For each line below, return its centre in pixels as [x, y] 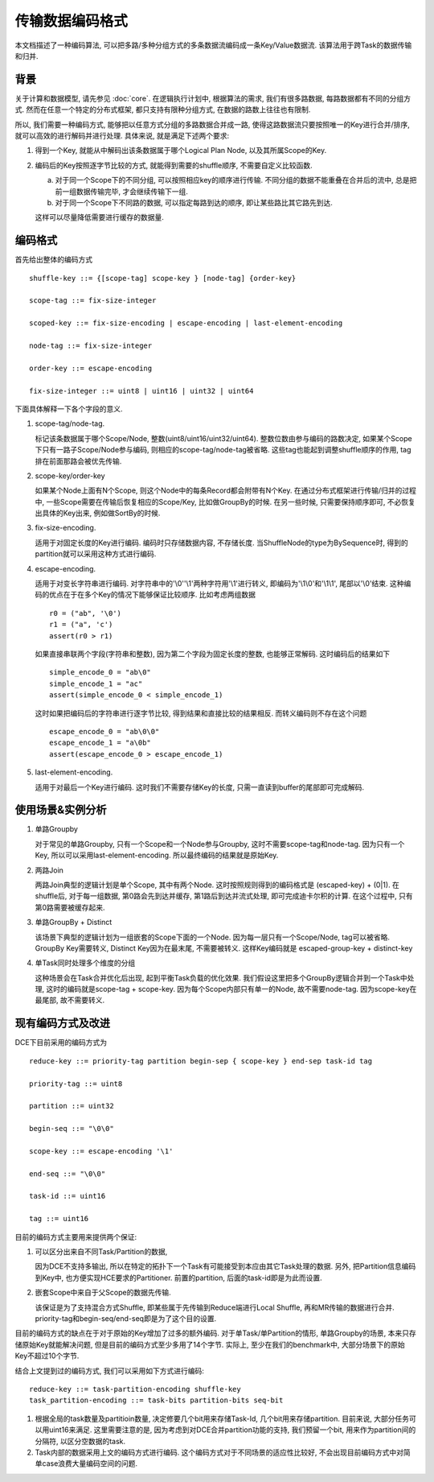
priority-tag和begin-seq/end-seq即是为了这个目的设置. [126, 1318]
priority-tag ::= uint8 [76, 1084]
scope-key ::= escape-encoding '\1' [101, 1151]
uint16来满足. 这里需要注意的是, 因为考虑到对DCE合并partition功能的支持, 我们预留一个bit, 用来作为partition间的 [232, 1430]
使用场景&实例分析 [61, 810]
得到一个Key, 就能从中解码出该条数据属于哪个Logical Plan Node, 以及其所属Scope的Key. [181, 151]
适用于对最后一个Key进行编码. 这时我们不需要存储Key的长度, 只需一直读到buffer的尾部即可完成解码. [200, 787]
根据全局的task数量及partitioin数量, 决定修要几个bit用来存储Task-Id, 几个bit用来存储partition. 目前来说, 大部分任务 [222, 1418]
